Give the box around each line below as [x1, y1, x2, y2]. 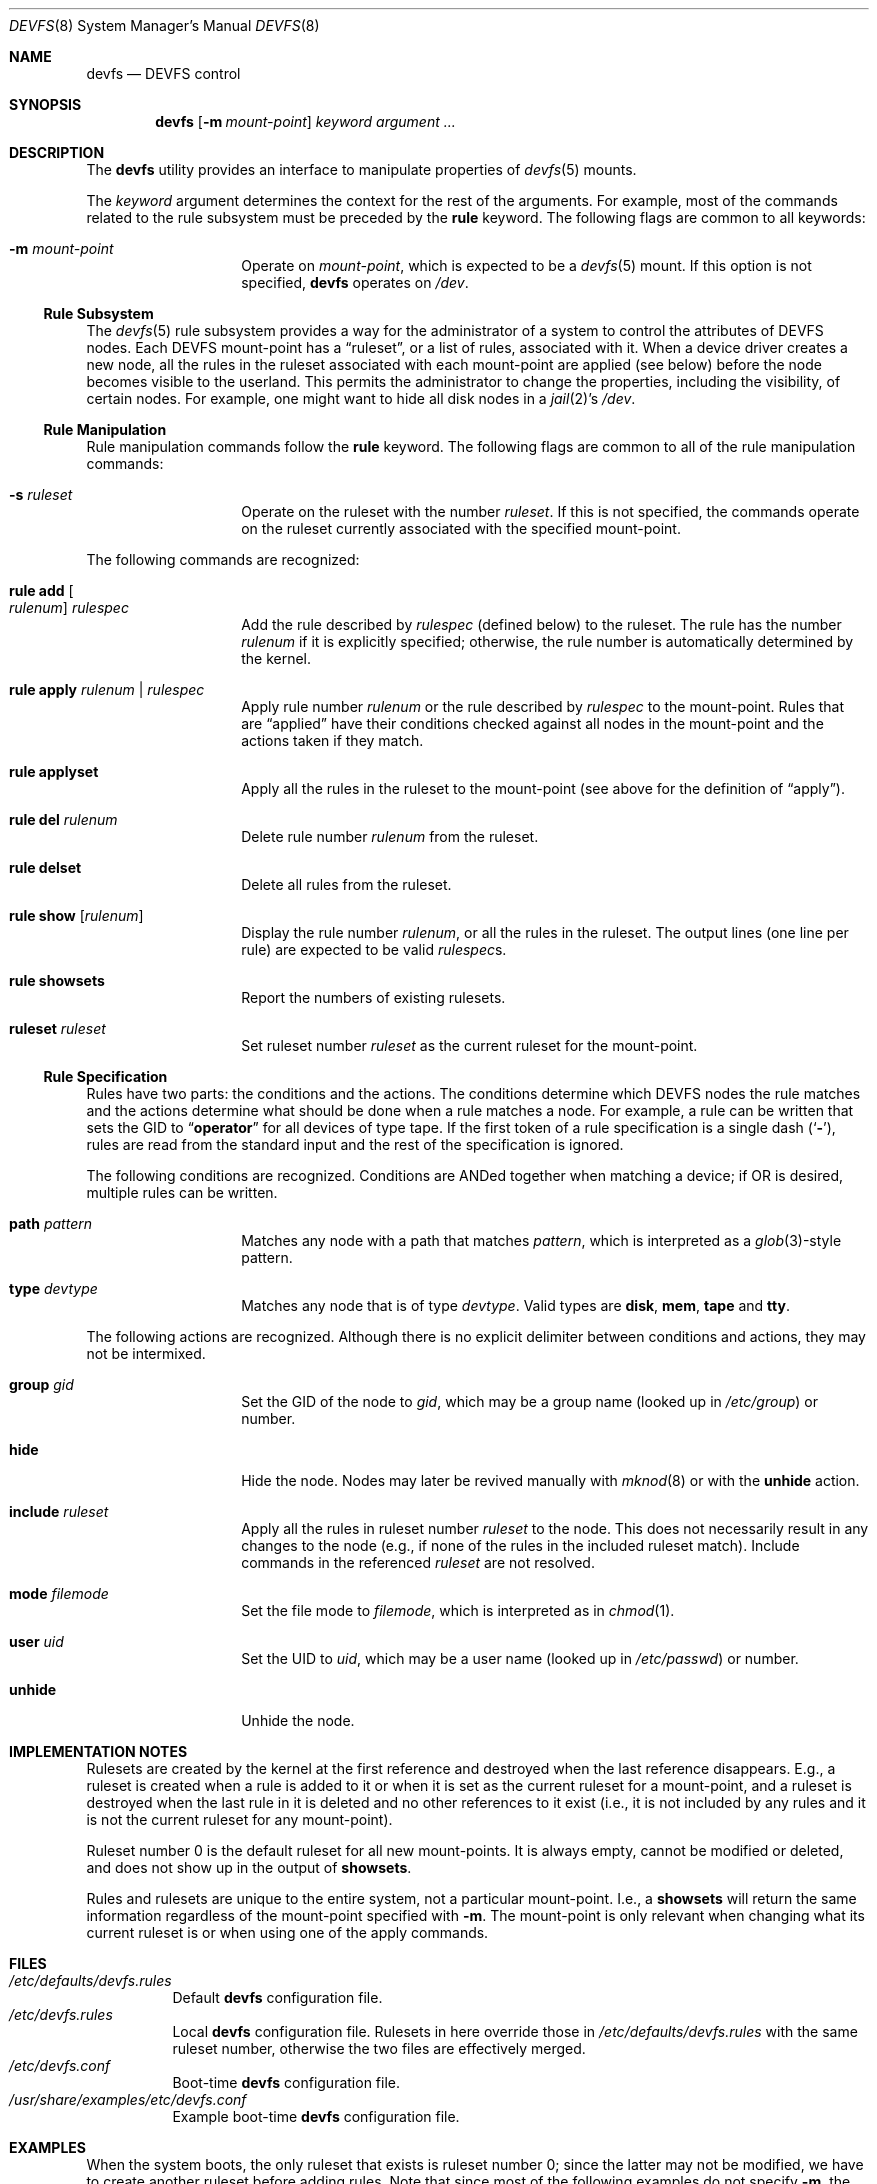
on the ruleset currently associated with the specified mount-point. [241, 520, 681, 537]
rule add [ [9, 582, 74, 599]
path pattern [9, 1215, 92, 1232]
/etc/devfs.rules [9, 2006, 113, 2023]
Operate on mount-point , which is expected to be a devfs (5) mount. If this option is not [241, 257, 812, 274]
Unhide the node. [241, 1712, 355, 1729]
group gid [9, 1376, 74, 1393]
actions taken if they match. [241, 732, 424, 749]
